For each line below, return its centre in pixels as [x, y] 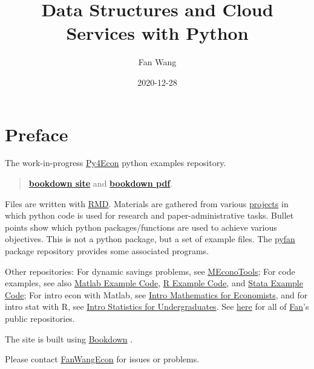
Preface [37, 134]
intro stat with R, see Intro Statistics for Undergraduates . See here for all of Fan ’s [157, 306]
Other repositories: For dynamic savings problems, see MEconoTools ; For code [150, 271]
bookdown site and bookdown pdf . [101, 183]
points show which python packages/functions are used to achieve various [141, 227]
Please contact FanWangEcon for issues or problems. [102, 359]
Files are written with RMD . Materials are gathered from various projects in [147, 203]
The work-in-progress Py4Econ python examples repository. [116, 163]
